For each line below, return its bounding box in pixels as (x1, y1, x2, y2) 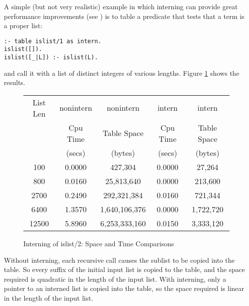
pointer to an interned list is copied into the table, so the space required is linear (4, 283, 245, 293)
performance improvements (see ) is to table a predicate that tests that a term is (4, 11, 245, 21)
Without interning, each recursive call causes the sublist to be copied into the (4, 255, 235, 265)
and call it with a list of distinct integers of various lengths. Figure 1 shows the (4, 68, 239, 78)
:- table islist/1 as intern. (4, 37, 102, 45)
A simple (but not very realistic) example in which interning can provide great (4, 1, 238, 11)
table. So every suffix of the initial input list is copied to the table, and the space (4, 264, 245, 274)
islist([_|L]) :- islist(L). (4, 54, 98, 61)
